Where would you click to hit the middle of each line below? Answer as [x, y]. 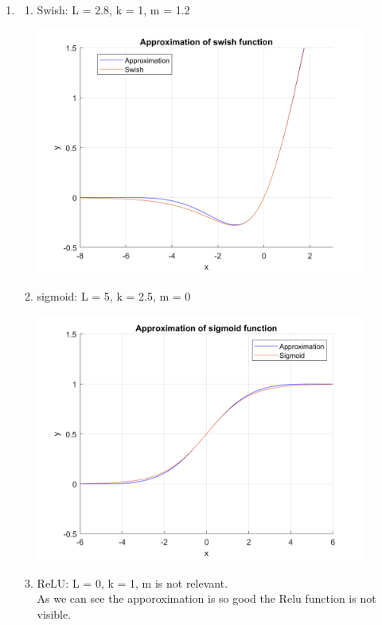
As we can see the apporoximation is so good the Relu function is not [207, 598]
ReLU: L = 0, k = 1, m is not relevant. [133, 582]
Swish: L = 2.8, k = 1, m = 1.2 [113, 10]
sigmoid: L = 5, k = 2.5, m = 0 [114, 296]
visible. [54, 613]
